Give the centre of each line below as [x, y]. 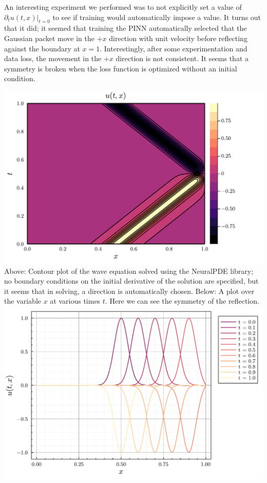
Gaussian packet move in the [50, 38]
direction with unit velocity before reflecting [178, 38]
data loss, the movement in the [53, 58]
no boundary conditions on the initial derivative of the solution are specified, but [131, 281]
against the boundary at [42, 48]
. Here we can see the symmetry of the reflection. [182, 301]
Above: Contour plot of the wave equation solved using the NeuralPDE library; [129, 271]
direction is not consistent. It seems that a [182, 58]
